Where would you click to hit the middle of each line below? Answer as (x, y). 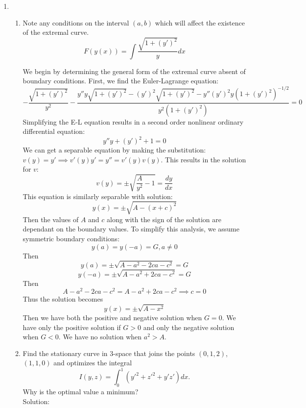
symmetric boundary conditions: (71, 238)
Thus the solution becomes (63, 299)
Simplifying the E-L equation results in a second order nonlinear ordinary (133, 121)
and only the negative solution (189, 327)
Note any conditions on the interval (76, 22)
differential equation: (54, 131)
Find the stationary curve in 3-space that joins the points (109, 353)
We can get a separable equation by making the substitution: (114, 150)
